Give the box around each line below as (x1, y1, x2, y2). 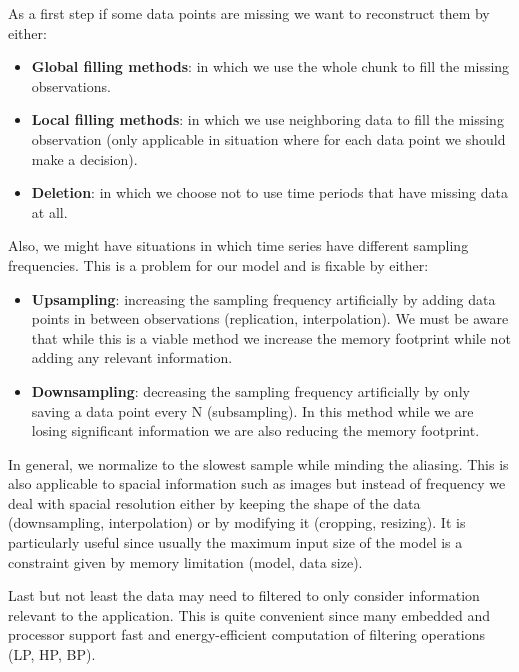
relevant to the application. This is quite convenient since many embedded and (8, 604, 491, 625)
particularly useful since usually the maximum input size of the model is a (8, 532, 463, 553)
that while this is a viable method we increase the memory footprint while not (31, 327, 511, 348)
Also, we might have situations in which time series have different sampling (8, 235, 469, 256)
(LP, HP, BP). (8, 644, 96, 665)
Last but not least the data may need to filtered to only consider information (8, 585, 480, 606)
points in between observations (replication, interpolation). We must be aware (31, 308, 509, 329)
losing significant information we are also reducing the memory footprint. (31, 420, 480, 441)
